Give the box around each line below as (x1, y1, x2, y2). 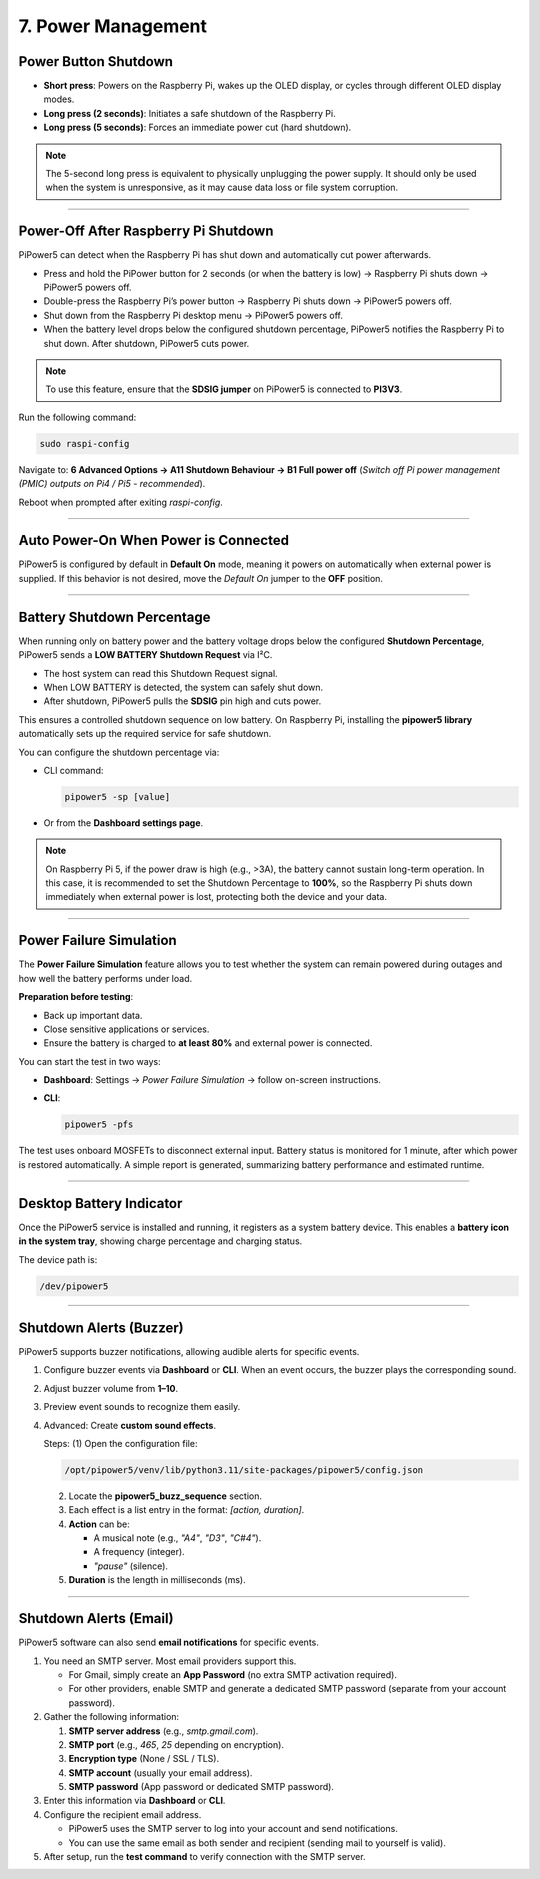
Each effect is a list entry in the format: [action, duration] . (68, 1504, 305, 1516)
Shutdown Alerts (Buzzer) (18, 1319, 184, 1336)
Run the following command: (18, 411, 137, 423)
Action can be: (68, 1518, 130, 1530)
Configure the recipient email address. (43, 1808, 202, 1820)
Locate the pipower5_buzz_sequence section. (68, 1490, 263, 1502)
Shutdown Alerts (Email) (18, 1610, 174, 1627)
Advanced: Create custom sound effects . (43, 1419, 217, 1431)
